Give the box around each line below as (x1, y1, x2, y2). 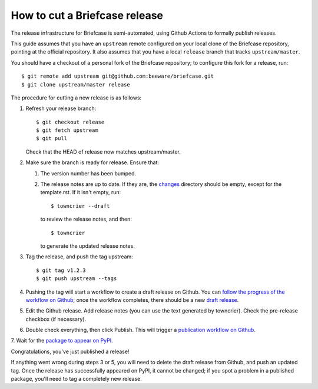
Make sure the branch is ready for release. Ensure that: (25, 159, 159, 166)
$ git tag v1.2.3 (36, 267, 86, 274)
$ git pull (36, 135, 68, 142)
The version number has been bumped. (40, 169, 137, 177)
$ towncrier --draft (51, 202, 110, 209)
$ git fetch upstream (36, 127, 98, 134)
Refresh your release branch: (25, 105, 97, 112)
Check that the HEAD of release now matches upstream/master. (25, 148, 181, 155)
